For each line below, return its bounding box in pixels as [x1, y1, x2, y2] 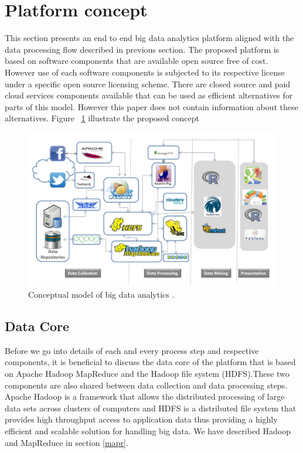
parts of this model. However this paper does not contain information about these [5, 100, 298, 113]
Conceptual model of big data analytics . [28, 288, 175, 300]
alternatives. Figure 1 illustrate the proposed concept [5, 112, 199, 124]
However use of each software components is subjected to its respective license [5, 66, 285, 78]
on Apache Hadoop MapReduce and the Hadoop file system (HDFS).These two [5, 367, 290, 379]
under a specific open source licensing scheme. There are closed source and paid [5, 77, 291, 90]
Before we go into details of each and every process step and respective [5, 344, 259, 356]
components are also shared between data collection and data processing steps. [5, 379, 288, 391]
